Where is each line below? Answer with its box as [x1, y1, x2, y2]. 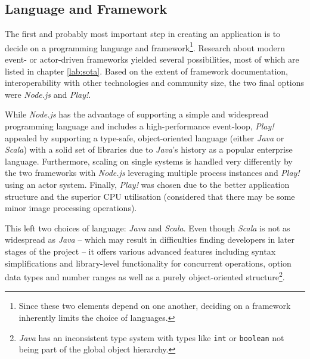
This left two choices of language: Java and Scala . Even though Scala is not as [5, 221, 290, 234]
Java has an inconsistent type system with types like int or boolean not [18, 331, 284, 343]
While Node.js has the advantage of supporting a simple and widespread [5, 108, 269, 120]
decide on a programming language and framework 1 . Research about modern [5, 39, 285, 54]
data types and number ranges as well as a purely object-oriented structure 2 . [5, 269, 285, 283]
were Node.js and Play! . [5, 88, 91, 100]
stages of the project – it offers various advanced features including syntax [5, 245, 276, 257]
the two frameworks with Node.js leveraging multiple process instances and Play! [5, 166, 300, 179]
